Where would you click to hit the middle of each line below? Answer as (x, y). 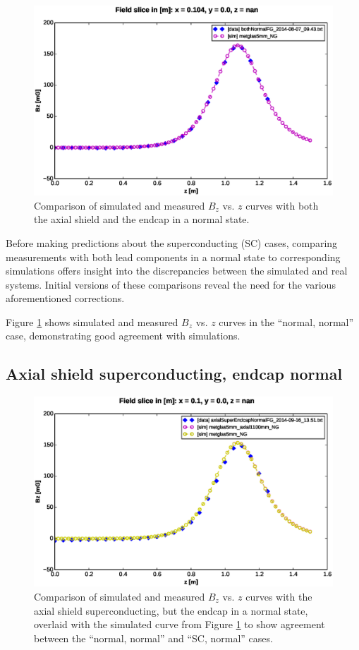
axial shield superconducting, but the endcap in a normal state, (171, 610)
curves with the (279, 597)
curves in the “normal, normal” (286, 321)
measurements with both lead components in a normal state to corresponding (173, 257)
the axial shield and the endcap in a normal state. (142, 219)
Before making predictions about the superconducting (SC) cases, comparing (172, 242)
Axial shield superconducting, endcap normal (174, 374)
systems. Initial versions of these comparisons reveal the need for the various (171, 284)
